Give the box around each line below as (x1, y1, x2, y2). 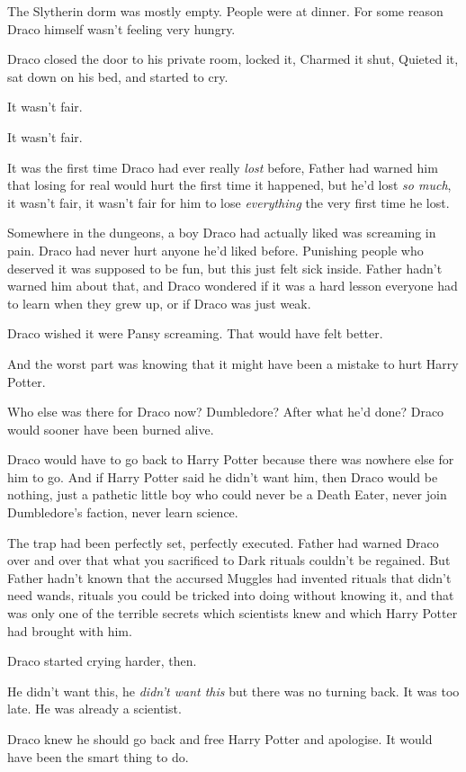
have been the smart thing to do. (7, 747, 189, 766)
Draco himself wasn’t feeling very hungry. (7, 19, 236, 38)
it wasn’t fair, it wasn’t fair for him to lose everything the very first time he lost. (7, 193, 450, 211)
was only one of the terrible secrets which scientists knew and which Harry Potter (7, 604, 458, 623)
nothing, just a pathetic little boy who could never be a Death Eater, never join (7, 485, 447, 504)
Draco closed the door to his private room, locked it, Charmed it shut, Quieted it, (7, 49, 459, 68)
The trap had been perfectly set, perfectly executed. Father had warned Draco (7, 533, 439, 552)
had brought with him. (7, 621, 132, 640)
